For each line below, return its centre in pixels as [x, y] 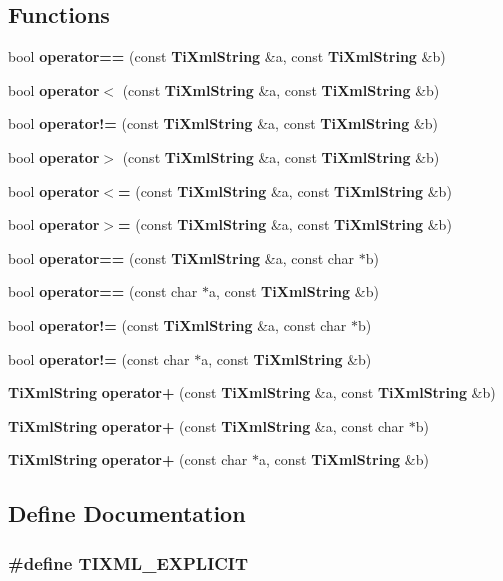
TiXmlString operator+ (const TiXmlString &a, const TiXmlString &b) [252, 392]
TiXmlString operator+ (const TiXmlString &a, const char [206, 425]
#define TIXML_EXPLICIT [128, 562]
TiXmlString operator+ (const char [128, 459]
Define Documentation [127, 513]
